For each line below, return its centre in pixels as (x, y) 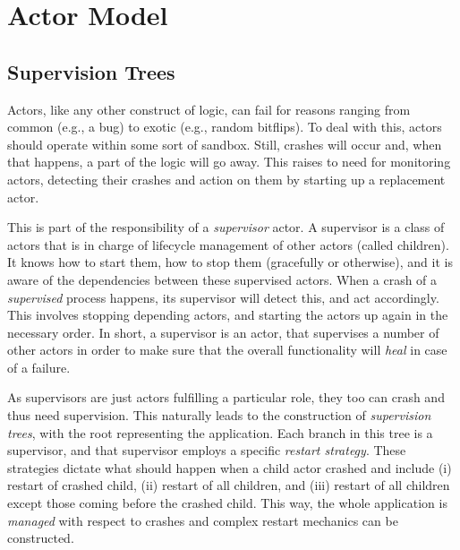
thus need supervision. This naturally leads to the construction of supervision (219, 415)
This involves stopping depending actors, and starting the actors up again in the (228, 315)
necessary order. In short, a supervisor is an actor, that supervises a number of (223, 332)
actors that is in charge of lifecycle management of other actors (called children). (228, 244)
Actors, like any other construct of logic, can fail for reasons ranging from (209, 109)
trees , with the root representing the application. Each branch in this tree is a (220, 432)
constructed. (41, 538)
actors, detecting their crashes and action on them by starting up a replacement (226, 179)
